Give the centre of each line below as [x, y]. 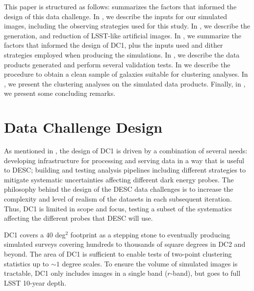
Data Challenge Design [83, 127]
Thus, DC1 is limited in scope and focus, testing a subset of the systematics [118, 208]
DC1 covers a [24, 234]
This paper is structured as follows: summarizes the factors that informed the [120, 6]
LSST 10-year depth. [35, 282]
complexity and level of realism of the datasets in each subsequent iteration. [118, 199]
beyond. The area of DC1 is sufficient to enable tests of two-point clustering [118, 254]
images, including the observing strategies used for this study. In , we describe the [127, 26]
